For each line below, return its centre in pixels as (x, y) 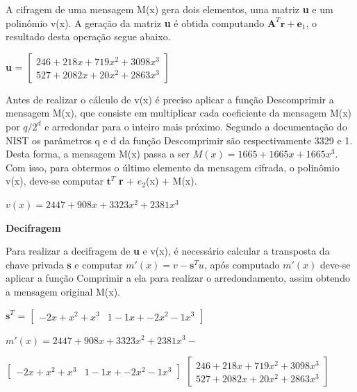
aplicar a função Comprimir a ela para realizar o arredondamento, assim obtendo (178, 278)
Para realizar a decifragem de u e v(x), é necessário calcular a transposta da (168, 251)
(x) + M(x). (172, 181)
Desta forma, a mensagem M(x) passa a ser (98, 154)
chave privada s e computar (64, 264)
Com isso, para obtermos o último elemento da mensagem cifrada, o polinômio (173, 167)
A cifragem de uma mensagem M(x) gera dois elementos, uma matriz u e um (169, 9)
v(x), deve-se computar (55, 181)
